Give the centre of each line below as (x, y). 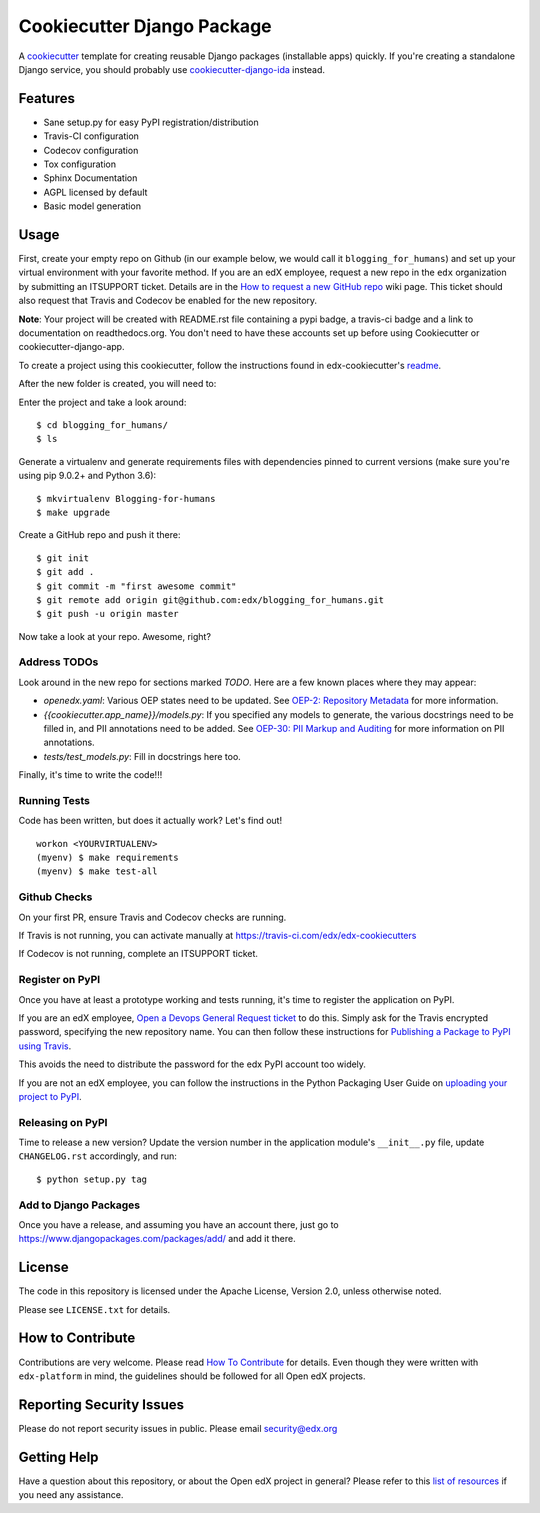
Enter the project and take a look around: (102, 402)
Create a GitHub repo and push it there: (99, 535)
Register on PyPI (59, 980)
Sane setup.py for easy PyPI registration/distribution (151, 122)
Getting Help (58, 1456)
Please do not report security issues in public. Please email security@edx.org (178, 1428)
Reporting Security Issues (101, 1404)
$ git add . (65, 572)
